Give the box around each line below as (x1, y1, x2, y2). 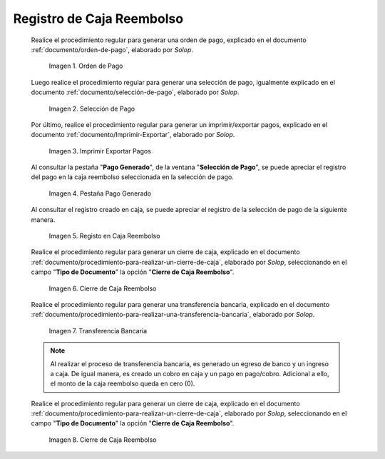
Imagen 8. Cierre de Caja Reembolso (48, 435, 157, 444)
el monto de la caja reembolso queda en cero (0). (50, 379, 195, 388)
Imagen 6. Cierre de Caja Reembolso (48, 284, 157, 293)
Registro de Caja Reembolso (13, 11, 184, 26)
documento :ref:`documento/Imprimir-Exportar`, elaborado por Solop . (31, 131, 235, 139)
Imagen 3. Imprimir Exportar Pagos (48, 146, 151, 155)
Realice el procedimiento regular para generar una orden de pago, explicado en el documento (31, 36, 307, 44)
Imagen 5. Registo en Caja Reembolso (48, 232, 160, 241)
